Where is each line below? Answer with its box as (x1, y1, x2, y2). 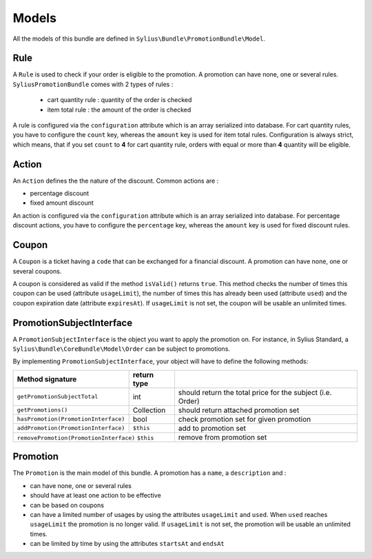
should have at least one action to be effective (30, 491, 161, 500)
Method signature (17, 374, 77, 384)
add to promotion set (178, 423, 246, 433)
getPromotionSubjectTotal (17, 393, 99, 400)
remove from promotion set (178, 432, 267, 442)
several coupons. (12, 267, 62, 275)
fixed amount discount (30, 199, 94, 207)
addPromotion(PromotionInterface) (17, 425, 125, 432)
